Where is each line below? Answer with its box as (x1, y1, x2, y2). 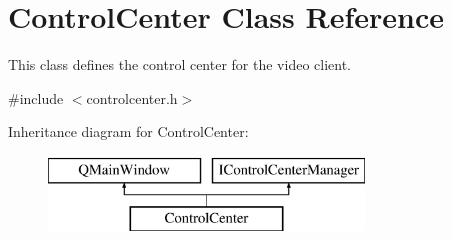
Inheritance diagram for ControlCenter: (8, 121, 249, 142)
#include (8, 87, 64, 108)
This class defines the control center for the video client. (8, 54, 351, 75)
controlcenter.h (86, 87, 178, 108)
